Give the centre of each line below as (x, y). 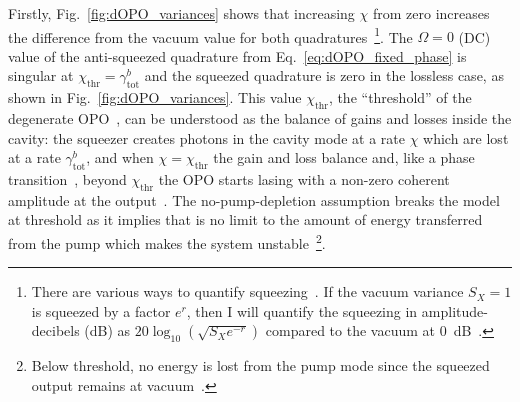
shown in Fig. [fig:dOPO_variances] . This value (155, 97)
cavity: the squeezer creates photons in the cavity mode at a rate (206, 137)
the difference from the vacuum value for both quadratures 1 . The (210, 35)
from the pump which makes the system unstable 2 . (167, 241)
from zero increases (431, 13)
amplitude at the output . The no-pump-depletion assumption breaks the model (254, 199)
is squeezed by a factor (101, 310)
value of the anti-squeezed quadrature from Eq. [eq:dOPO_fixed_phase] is (237, 55)
